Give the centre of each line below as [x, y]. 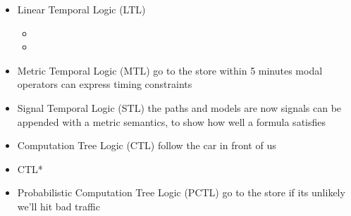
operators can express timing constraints [105, 84]
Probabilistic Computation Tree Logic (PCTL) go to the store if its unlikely [181, 192]
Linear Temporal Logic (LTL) [81, 9]
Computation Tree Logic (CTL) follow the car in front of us [147, 145]
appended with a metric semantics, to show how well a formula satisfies [172, 121]
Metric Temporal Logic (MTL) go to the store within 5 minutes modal [170, 70]
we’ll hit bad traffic [58, 206]
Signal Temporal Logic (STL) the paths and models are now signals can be [179, 107]
